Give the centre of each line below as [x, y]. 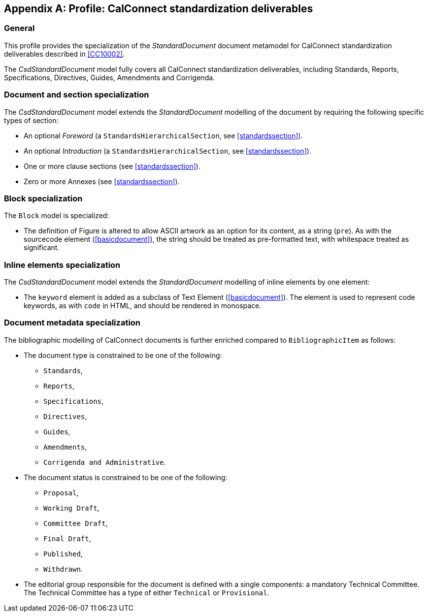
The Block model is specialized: [57, 216]
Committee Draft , [76, 523]
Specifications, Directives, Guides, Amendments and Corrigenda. [110, 77]
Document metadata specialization [72, 323]
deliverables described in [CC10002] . [65, 54]
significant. [42, 248]
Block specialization [43, 198]
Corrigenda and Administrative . [105, 462]
